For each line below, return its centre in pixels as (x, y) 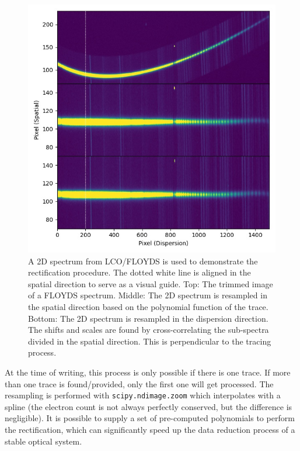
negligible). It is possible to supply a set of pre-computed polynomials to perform (150, 418)
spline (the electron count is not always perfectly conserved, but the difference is (149, 406)
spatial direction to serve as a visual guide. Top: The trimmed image (151, 283)
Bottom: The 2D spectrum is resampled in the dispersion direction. (148, 318)
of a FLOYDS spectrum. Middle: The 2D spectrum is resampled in (148, 295)
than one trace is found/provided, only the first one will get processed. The (139, 383)
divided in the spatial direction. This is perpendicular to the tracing (150, 341)
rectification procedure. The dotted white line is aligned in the (139, 272)
